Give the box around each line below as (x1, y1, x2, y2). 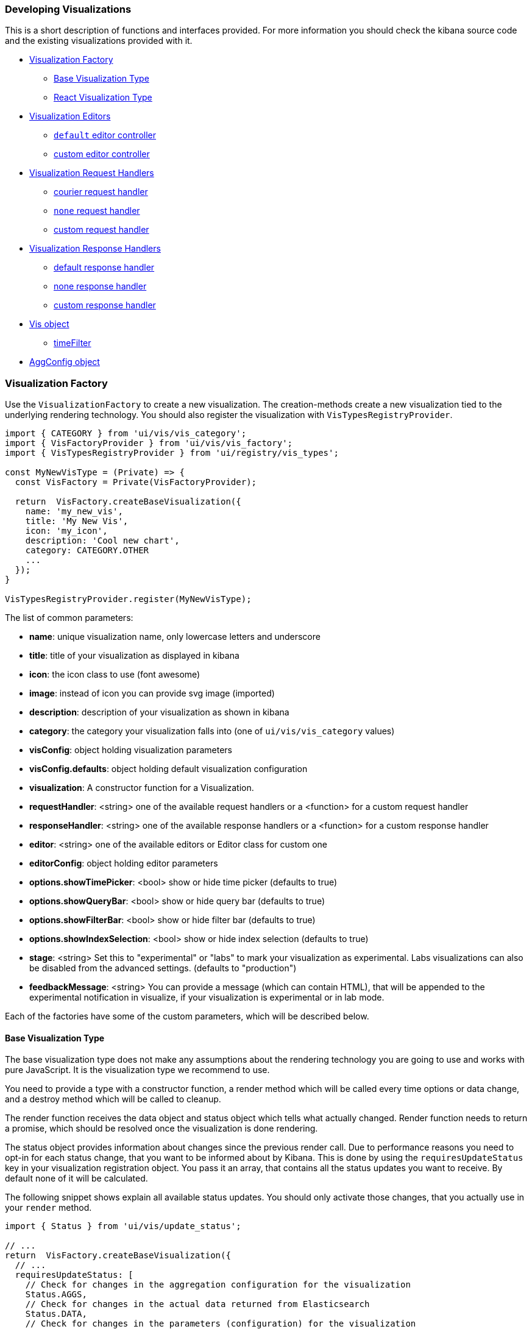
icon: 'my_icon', (25, 526, 108, 536)
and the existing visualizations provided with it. (5, 35, 193, 46)
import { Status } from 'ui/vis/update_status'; (5, 1221, 241, 1232)
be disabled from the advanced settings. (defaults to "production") (29, 963, 297, 974)
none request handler (54, 205, 140, 216)
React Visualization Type (54, 92, 152, 103)
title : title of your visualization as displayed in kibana (29, 650, 239, 661)
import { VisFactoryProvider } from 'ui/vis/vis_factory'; (5, 438, 293, 448)
